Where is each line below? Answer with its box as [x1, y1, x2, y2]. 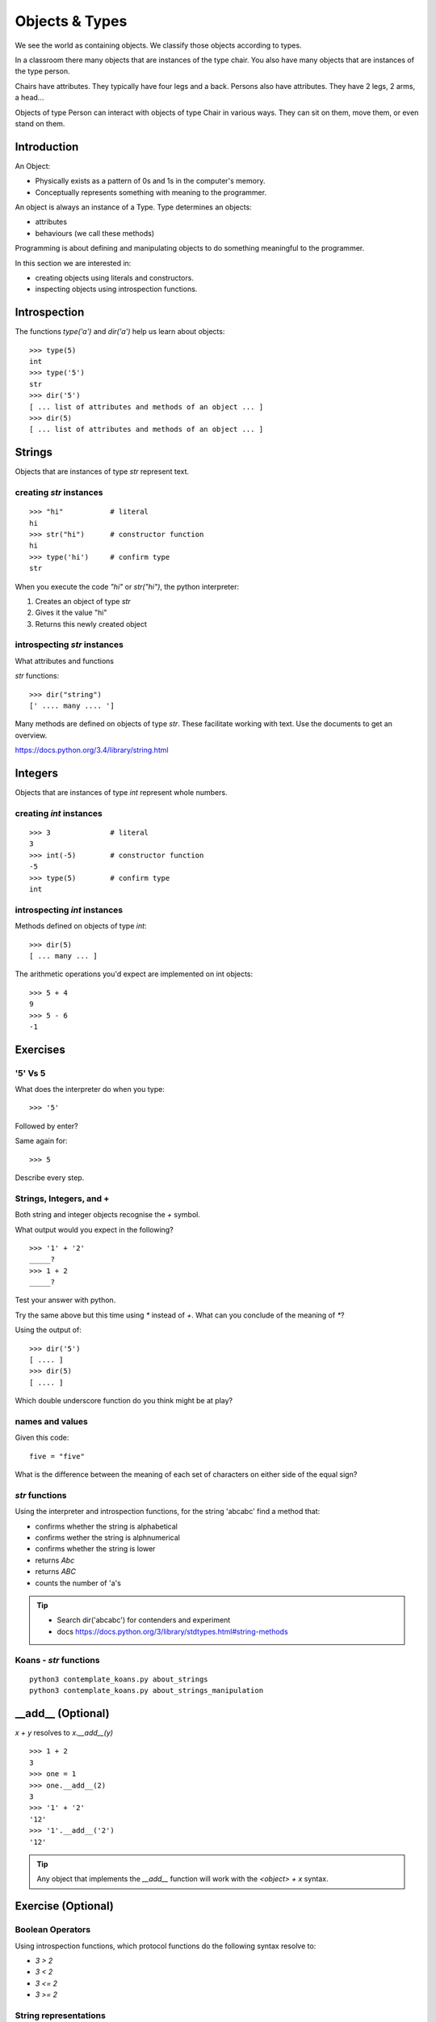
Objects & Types [15, 12, 128, 30]
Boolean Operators [15, 1924, 91, 1935]
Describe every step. [15, 1173, 85, 1182]
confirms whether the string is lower [35, 1544, 156, 1554]
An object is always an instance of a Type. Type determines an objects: [15, 202, 252, 212]
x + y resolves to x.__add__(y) [15, 1728, 113, 1738]
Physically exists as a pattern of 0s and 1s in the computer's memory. [35, 176, 266, 186]
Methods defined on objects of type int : [15, 921, 147, 931]
